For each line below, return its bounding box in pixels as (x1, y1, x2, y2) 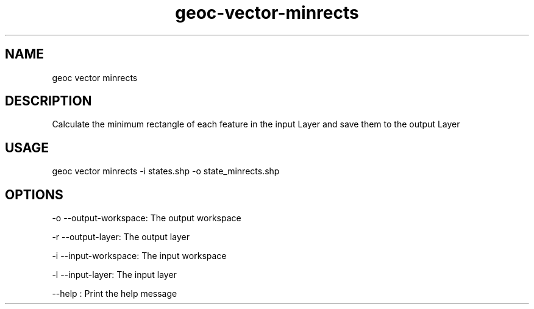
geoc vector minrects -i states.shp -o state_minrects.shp (52, 166, 280, 177)
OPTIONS (5, 186, 63, 202)
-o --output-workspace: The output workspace (52, 213, 241, 224)
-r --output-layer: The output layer (52, 232, 190, 243)
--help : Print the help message (52, 288, 177, 299)
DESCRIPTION (5, 93, 92, 109)
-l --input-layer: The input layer (52, 269, 177, 280)
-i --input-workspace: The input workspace (52, 250, 227, 261)
